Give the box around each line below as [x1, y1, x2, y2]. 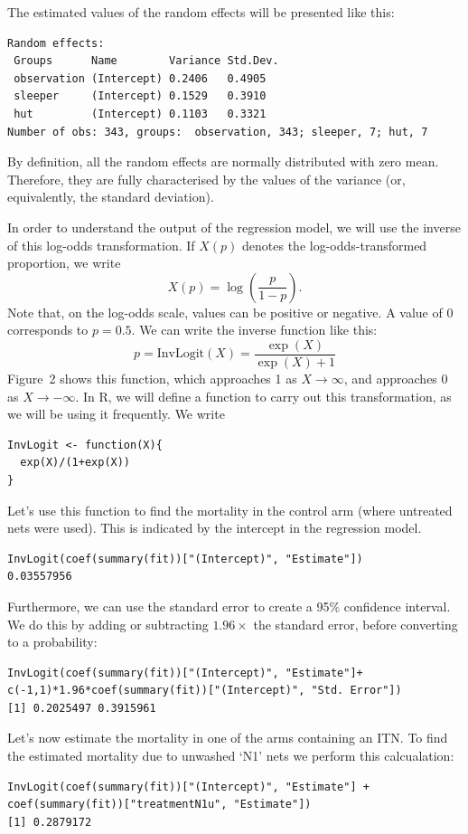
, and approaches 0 [343, 368, 448, 387]
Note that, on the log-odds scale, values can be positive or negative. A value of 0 [7, 302, 454, 321]
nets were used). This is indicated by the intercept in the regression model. [7, 518, 422, 537]
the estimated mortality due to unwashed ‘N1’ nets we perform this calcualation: [7, 746, 454, 765]
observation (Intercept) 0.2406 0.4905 [14, 71, 267, 85]
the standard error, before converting [253, 614, 458, 633]
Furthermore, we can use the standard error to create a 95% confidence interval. [7, 596, 451, 615]
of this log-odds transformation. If [7, 235, 195, 254]
